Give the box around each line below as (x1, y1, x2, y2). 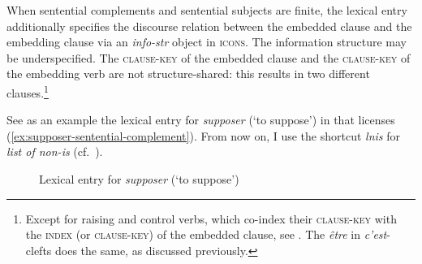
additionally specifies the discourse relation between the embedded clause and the (6, 17, 412, 34)
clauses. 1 (6, 81, 49, 101)
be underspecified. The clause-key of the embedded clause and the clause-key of (6, 49, 411, 66)
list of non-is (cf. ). (6, 143, 103, 160)
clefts (25, 241, 52, 258)
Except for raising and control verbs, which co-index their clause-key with (25, 210, 397, 227)
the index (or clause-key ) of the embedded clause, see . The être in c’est (25, 226, 387, 243)
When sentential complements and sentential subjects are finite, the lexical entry (6, 2, 407, 18)
